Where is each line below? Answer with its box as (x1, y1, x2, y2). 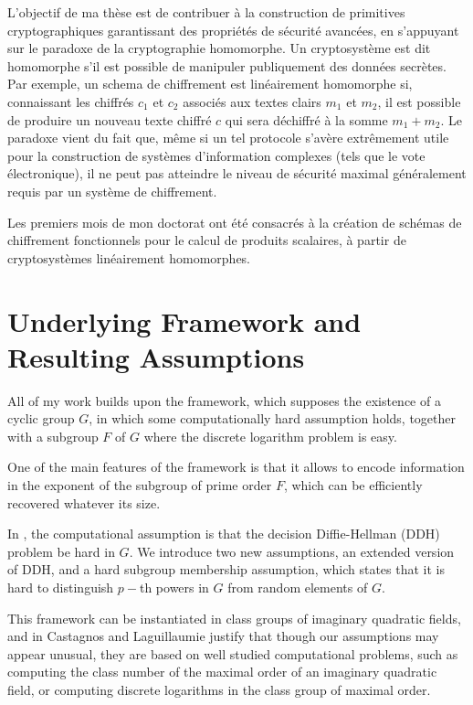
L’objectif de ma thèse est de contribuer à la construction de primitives (7, 3, 405, 21)
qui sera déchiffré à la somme (225, 110, 388, 129)
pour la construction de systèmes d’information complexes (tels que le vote (7, 145, 426, 165)
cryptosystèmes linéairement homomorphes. (7, 248, 251, 267)
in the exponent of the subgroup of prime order (7, 475, 272, 494)
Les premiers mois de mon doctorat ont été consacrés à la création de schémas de (7, 212, 462, 231)
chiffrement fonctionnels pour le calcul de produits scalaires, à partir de (7, 230, 406, 250)
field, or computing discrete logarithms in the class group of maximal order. (7, 679, 431, 699)
